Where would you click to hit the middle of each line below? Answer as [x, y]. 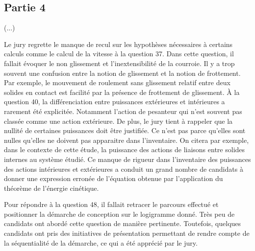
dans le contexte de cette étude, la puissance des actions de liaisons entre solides [125, 149]
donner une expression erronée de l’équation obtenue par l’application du [114, 178]
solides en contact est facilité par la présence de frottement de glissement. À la [122, 92]
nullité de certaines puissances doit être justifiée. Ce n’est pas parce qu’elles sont [125, 130]
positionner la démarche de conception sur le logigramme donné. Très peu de [119, 214]
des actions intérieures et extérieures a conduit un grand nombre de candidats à [124, 169]
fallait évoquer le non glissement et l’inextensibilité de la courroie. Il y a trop [119, 63]
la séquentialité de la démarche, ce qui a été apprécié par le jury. [101, 242]
